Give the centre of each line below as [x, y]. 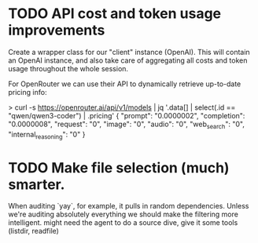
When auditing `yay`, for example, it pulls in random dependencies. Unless [129, 206]
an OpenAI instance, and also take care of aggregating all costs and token [128, 60]
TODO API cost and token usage [115, 14]
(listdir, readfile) [33, 231]
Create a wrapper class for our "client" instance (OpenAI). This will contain [129, 52]
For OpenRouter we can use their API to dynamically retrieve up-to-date [125, 84]
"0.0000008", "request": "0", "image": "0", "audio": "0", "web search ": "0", [127, 125]
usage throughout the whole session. [68, 68]
